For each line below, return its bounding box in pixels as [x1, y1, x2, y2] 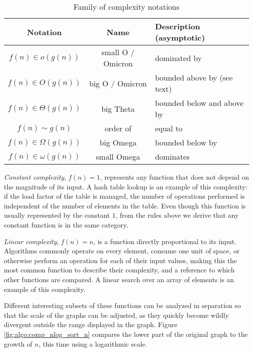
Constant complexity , [4, 172, 66, 182]
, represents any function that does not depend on [100, 172, 249, 182]
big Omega [99, 137, 137, 148]
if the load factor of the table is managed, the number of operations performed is [4, 191, 245, 201]
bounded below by [155, 137, 217, 148]
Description [155, 21, 200, 32]
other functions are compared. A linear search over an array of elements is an [4, 274, 234, 284]
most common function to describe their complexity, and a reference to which [4, 265, 235, 275]
